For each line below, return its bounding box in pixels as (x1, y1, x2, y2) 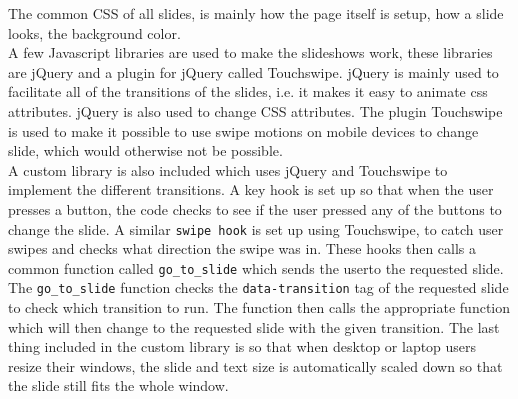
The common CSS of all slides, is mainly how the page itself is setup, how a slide (8, 3, 504, 23)
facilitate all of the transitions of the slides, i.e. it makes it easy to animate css (8, 81, 488, 102)
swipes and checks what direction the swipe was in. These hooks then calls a (8, 238, 477, 259)
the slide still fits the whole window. (8, 375, 229, 396)
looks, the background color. (8, 22, 181, 43)
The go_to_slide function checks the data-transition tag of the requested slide (8, 277, 509, 298)
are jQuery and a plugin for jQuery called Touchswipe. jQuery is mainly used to (8, 61, 499, 82)
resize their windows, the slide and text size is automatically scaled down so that (8, 355, 503, 376)
